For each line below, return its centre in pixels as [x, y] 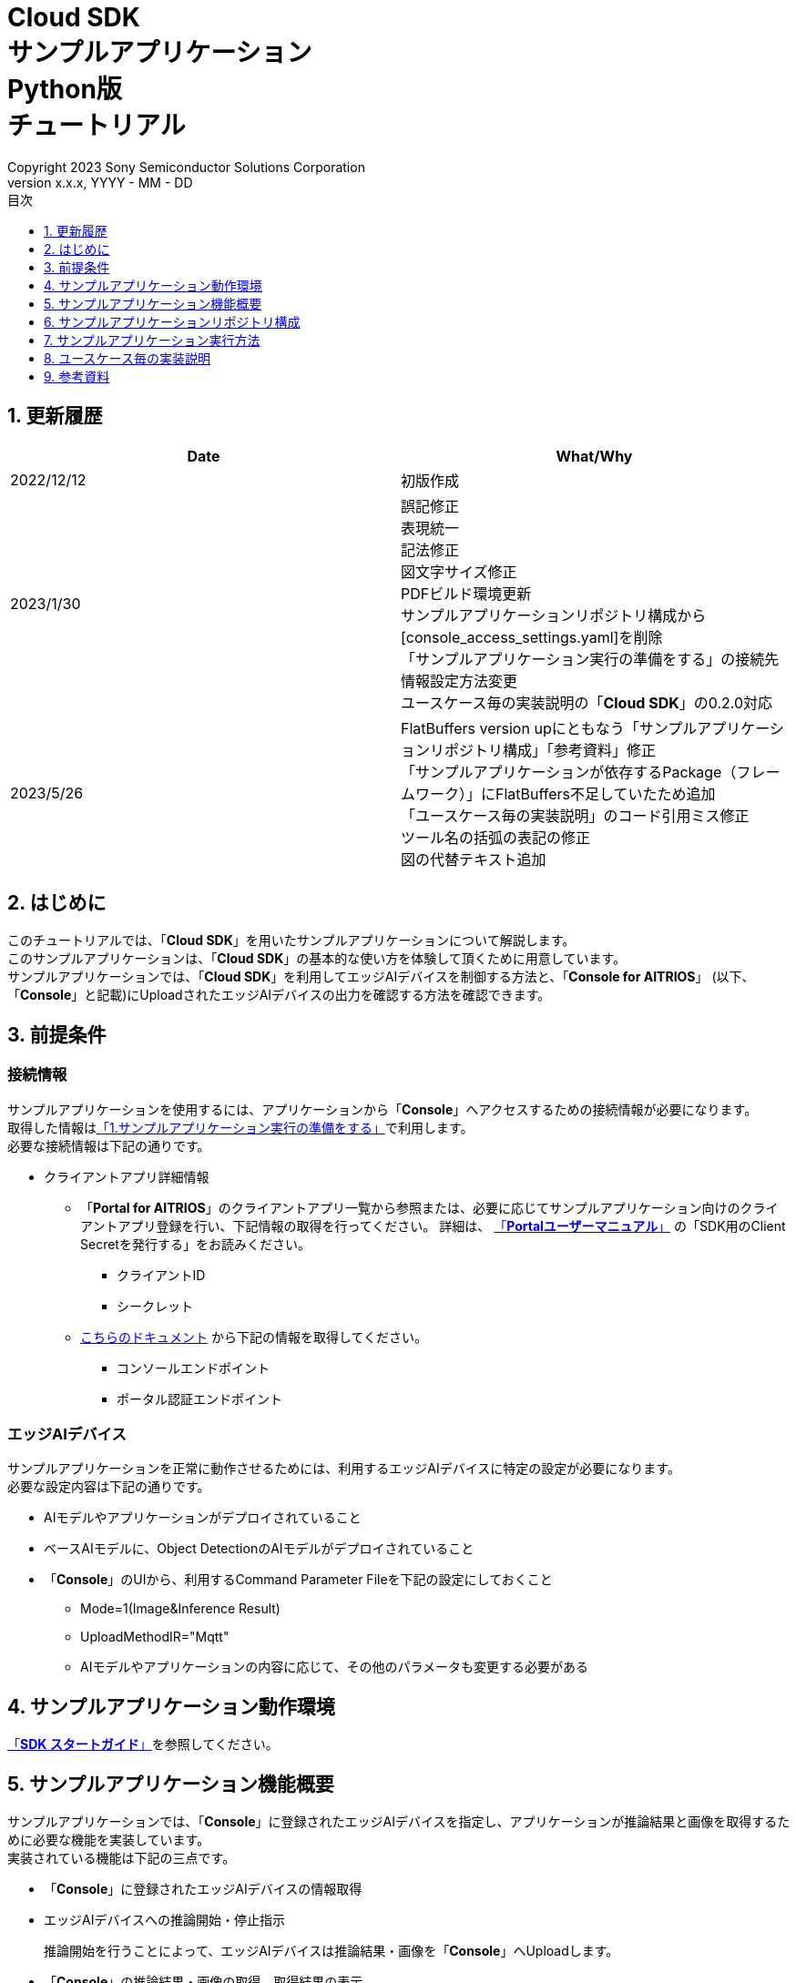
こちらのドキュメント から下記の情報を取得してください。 [254, 1337]
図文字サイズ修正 [459, 571]
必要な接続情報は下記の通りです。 [109, 1145]
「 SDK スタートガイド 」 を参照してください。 [143, 1744]
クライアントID [161, 1275]
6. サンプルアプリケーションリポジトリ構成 [172, 321]
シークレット [155, 1306]
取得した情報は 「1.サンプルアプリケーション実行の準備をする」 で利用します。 [240, 1127]
